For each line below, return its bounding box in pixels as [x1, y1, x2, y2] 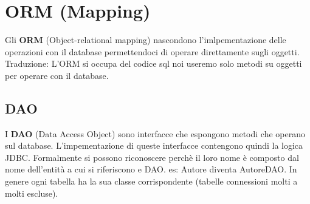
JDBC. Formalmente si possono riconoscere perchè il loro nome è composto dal [5, 151, 299, 163]
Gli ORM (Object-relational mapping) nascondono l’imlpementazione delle [5, 33, 286, 46]
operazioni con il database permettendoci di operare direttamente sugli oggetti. [5, 45, 300, 58]
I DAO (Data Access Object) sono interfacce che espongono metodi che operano [5, 127, 305, 140]
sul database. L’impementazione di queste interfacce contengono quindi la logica [5, 139, 303, 152]
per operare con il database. [5, 69, 109, 81]
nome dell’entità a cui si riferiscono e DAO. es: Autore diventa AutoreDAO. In [5, 163, 297, 175]
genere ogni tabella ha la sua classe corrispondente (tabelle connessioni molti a [5, 175, 298, 188]
